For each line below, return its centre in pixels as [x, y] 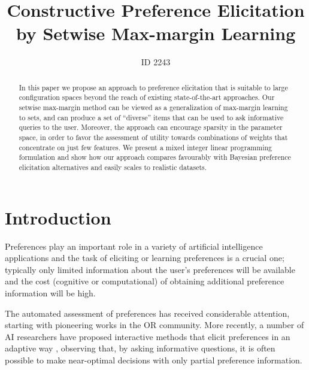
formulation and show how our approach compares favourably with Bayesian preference [155, 157]
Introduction [58, 217]
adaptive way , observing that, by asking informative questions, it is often [140, 348]
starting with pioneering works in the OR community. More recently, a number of [154, 325]
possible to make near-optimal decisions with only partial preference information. [154, 360]
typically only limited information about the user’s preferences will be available [150, 269]
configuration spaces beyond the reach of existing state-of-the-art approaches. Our [147, 97]
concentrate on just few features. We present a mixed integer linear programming [145, 147]
